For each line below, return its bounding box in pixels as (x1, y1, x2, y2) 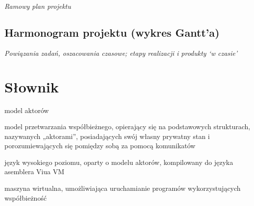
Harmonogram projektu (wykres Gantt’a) (4, 24, 220, 40)
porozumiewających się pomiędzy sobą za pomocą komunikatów (4, 140, 196, 151)
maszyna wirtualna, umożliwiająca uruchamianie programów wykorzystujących (4, 183, 241, 193)
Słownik (4, 76, 59, 96)
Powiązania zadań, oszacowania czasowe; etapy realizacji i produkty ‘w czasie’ (4, 47, 238, 58)
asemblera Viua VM (4, 166, 65, 177)
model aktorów (4, 105, 49, 115)
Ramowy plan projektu (4, 1, 71, 11)
